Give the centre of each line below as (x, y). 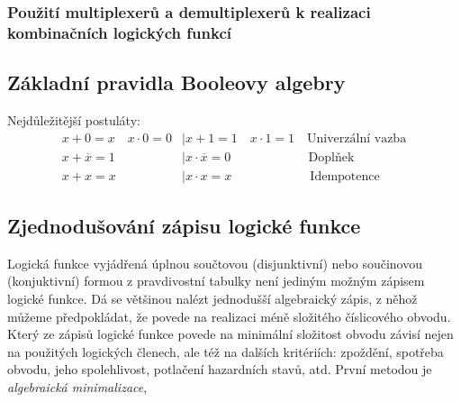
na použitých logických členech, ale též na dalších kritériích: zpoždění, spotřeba (226, 351)
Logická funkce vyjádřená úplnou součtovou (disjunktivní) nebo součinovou (215, 263)
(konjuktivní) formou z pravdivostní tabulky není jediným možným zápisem (216, 281)
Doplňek (331, 157)
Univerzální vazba (357, 138)
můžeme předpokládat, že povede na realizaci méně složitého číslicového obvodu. (229, 316)
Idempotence (345, 176)
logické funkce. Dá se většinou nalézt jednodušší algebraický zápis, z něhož (212, 299)
